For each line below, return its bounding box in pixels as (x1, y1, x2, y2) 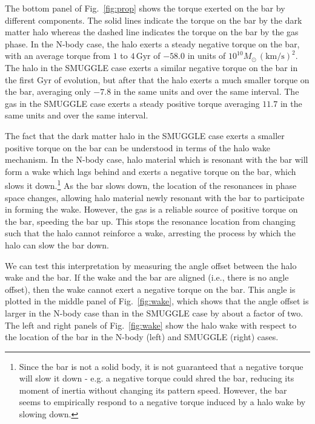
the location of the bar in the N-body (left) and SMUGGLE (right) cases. (5, 330, 279, 343)
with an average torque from (5, 49, 110, 62)
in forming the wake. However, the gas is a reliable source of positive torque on (5, 203, 298, 216)
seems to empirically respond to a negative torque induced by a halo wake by (19, 395, 306, 408)
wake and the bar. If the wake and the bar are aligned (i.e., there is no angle (5, 271, 289, 284)
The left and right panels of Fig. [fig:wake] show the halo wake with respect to (5, 318, 297, 331)
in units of (187, 49, 226, 62)
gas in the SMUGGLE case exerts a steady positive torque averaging (5, 97, 260, 109)
